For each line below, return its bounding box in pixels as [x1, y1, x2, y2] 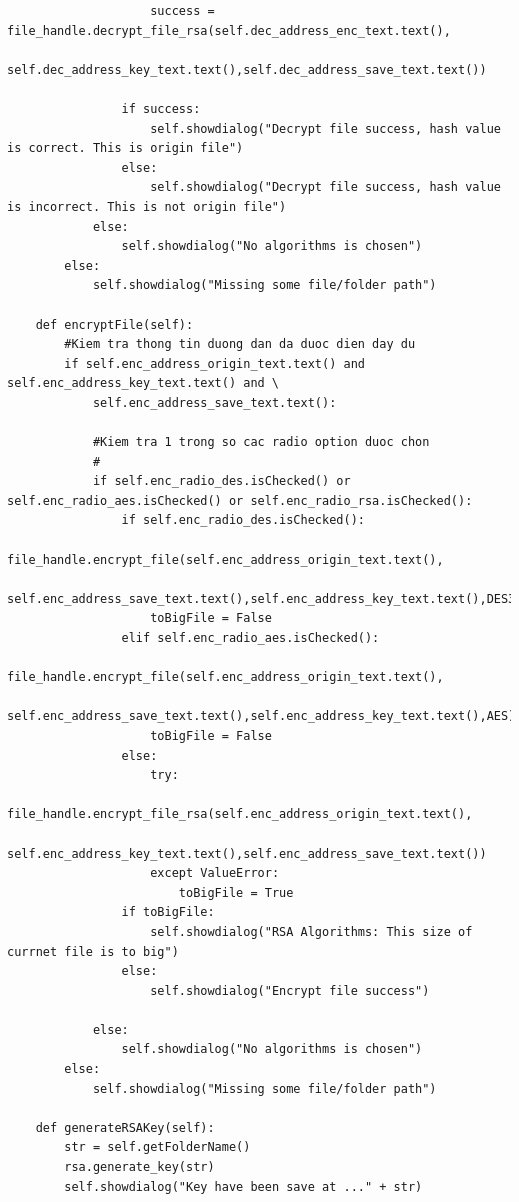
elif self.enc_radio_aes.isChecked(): [121, 631, 380, 645]
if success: [121, 101, 201, 116]
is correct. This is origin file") [7, 141, 244, 156]
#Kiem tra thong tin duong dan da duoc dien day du [64, 337, 416, 352]
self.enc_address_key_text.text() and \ [7, 376, 280, 391]
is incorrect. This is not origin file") [7, 199, 287, 214]
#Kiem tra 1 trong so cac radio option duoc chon [92, 435, 430, 450]
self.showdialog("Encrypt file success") [150, 983, 430, 998]
